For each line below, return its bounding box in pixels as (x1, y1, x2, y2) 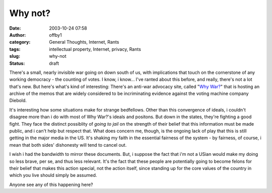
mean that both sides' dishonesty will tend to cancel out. (9, 142, 127, 148)
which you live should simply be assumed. (9, 172, 97, 178)
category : (9, 39, 31, 45)
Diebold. (9, 98, 27, 104)
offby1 (49, 32, 62, 38)
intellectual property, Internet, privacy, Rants (49, 46, 141, 52)
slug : (9, 53, 20, 59)
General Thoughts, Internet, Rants (49, 39, 119, 45)
